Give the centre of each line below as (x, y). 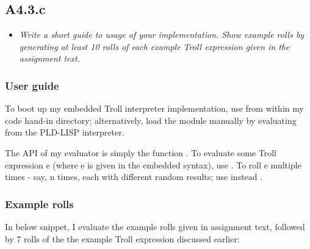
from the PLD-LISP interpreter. (65, 132)
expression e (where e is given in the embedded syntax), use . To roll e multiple (153, 164)
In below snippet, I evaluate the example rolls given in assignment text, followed (155, 226)
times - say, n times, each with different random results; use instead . (134, 177)
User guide (32, 85)
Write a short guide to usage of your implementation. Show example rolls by (162, 34)
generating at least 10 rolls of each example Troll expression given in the (154, 46)
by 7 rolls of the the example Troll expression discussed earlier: (122, 238)
